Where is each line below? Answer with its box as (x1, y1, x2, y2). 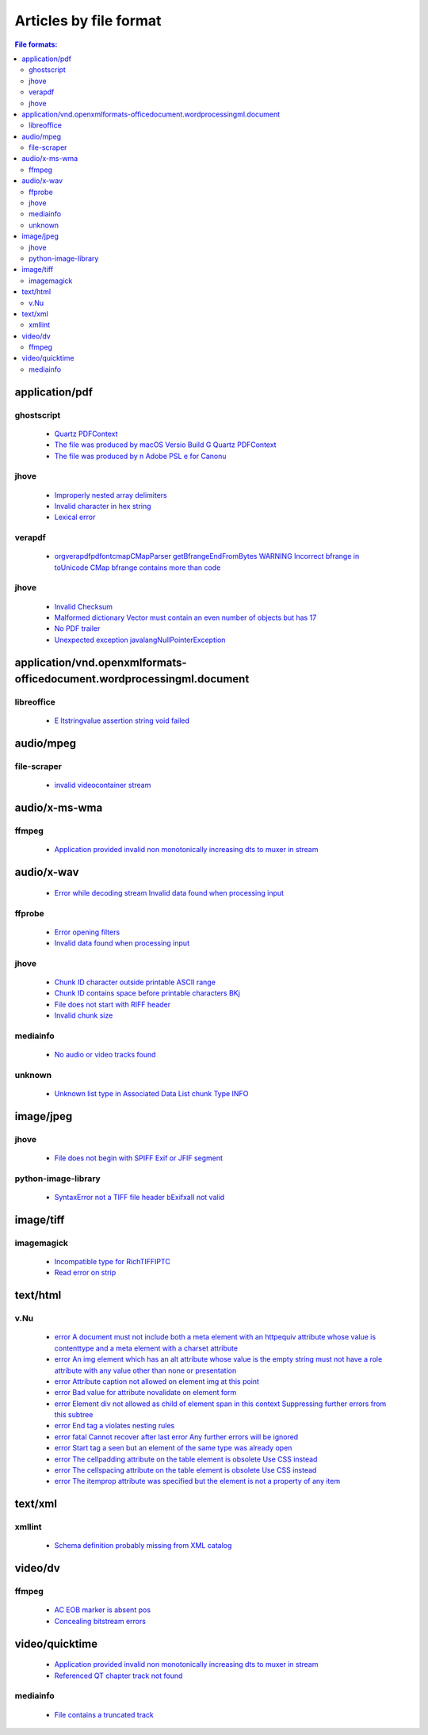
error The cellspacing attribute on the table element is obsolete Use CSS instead (54, 1466, 317, 1475)
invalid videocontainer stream (54, 781, 151, 790)
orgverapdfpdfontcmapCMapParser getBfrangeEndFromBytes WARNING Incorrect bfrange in (54, 552, 360, 561)
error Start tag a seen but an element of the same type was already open (54, 1443, 292, 1453)
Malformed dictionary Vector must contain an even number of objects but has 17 (54, 613, 317, 622)
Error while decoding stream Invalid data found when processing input (54, 888, 285, 897)
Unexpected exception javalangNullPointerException (54, 635, 226, 644)
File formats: (14, 40, 58, 49)
